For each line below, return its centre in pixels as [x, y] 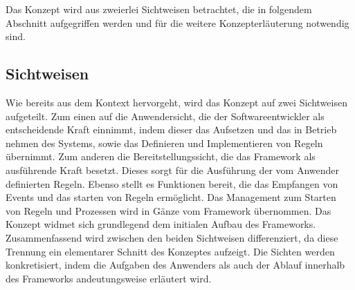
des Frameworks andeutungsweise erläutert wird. [109, 278]
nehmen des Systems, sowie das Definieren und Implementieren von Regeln [164, 143]
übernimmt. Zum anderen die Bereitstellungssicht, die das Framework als [161, 156]
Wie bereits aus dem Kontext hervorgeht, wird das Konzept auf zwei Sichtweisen [176, 102]
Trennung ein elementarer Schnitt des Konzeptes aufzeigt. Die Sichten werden [170, 251]
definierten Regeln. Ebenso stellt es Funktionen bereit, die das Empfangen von [172, 183]
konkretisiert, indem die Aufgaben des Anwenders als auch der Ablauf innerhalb [175, 265]
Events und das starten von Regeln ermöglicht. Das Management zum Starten [171, 197]
